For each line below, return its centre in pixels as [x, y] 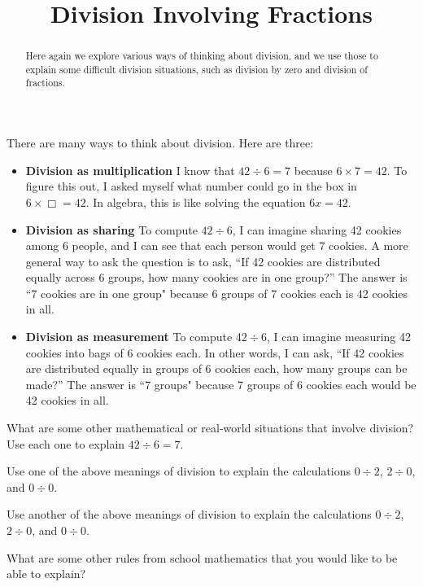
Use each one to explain [66, 443]
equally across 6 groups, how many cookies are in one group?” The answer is [216, 277]
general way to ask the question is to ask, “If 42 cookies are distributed [203, 261]
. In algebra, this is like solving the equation [196, 202]
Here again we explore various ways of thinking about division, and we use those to [202, 56]
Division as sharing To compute [111, 229]
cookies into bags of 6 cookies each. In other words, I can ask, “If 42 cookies [215, 352]
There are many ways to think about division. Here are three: [160, 143]
